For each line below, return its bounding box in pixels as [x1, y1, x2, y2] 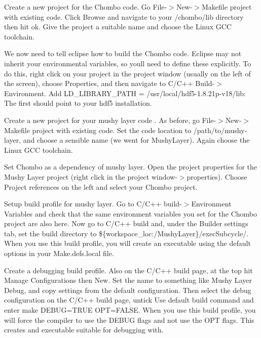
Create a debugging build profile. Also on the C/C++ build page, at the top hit [4, 265, 253, 275]
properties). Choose [187, 171, 247, 182]
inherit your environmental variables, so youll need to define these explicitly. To [4, 58, 251, 68]
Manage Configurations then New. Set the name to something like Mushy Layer [4, 275, 252, 285]
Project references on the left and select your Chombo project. [4, 181, 198, 192]
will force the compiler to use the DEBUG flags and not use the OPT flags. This [4, 314, 254, 325]
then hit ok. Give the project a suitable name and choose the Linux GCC [4, 21, 232, 32]
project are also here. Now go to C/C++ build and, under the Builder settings [4, 218, 248, 229]
